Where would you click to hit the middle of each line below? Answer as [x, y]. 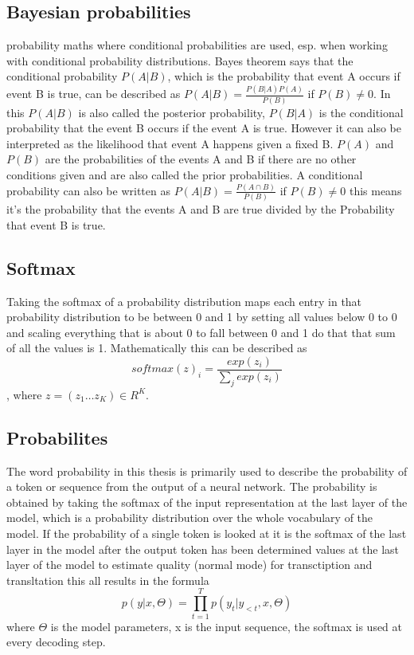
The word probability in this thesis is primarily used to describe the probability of [207, 471]
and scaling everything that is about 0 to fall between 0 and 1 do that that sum [201, 332]
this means [375, 190]
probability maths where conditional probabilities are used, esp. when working [197, 45]
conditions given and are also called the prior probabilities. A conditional [185, 174]
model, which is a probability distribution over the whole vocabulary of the [190, 518]
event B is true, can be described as [94, 94]
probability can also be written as [88, 190]
